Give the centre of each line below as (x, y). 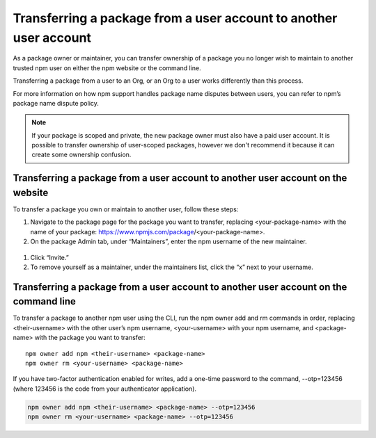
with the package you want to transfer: (90, 338)
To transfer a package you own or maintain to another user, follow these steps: (126, 209)
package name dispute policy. (56, 103)
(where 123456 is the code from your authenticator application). (105, 389)
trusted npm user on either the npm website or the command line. (107, 68)
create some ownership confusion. (81, 155)
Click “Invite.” (49, 257)
